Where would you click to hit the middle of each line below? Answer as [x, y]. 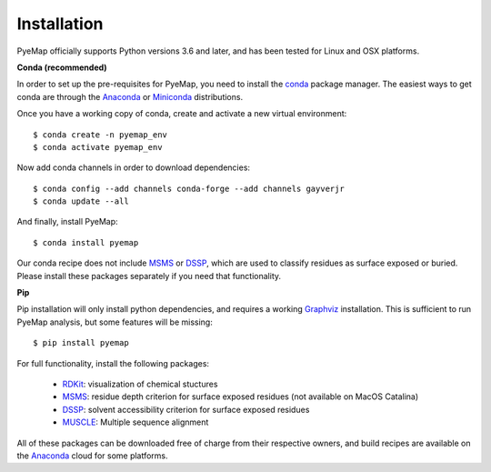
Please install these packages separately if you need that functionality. [149, 276]
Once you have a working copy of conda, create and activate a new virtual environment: [182, 114]
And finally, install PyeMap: [67, 222]
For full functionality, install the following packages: [113, 363]
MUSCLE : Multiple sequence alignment [135, 422]
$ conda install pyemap [86, 242]
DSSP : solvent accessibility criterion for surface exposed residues [186, 409]
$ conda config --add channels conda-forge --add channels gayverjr [189, 188]
